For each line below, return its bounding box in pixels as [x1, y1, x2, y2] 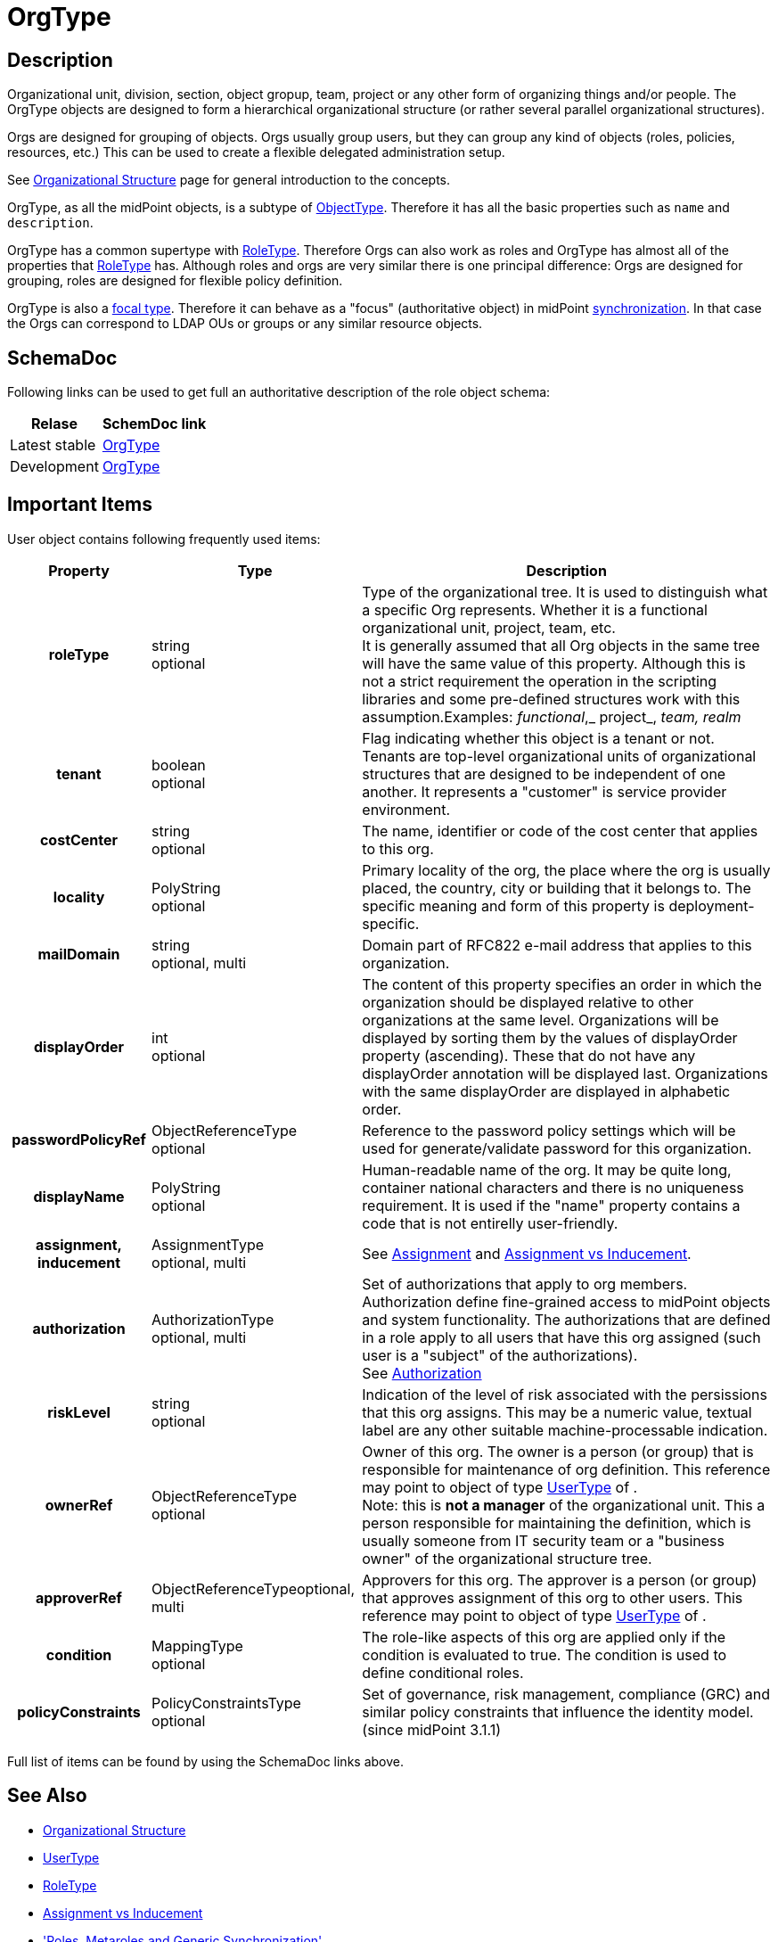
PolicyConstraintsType [152, 1693, 301, 1712]
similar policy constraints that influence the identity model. [362, 1702, 754, 1721]
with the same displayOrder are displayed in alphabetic [362, 1082, 731, 1100]
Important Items [7, 493, 152, 516]
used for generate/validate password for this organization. [362, 1139, 752, 1157]
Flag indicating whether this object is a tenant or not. [362, 728, 715, 747]
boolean [152, 755, 206, 774]
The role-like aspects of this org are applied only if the [362, 1627, 726, 1646]
